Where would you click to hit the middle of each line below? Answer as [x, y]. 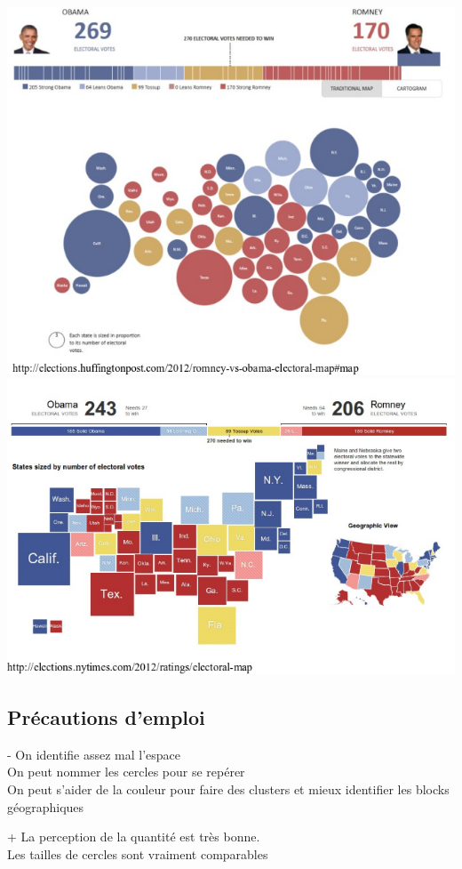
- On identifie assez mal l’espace [94, 754]
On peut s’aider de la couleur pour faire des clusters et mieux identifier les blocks [228, 789]
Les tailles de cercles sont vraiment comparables [138, 853]
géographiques [46, 806]
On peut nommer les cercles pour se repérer [126, 772]
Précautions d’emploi [106, 716]
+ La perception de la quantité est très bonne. [134, 837]
